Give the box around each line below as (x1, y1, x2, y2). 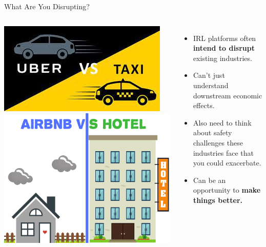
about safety (193, 127, 232, 138)
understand (193, 79, 229, 90)
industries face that (193, 147, 254, 158)
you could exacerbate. (193, 157, 261, 168)
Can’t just (193, 70, 225, 80)
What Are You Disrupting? (4, 1, 90, 11)
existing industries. (193, 52, 252, 63)
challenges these (193, 137, 243, 148)
